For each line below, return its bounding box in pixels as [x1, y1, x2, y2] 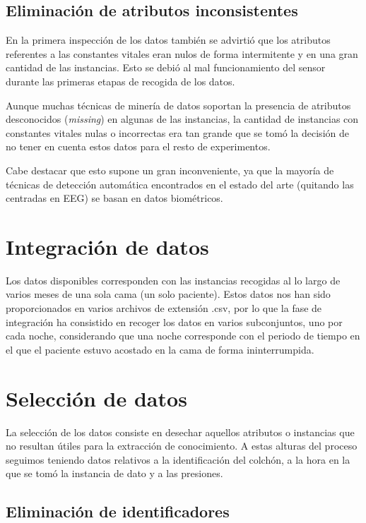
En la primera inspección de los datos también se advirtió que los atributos [6, 32, 331, 47]
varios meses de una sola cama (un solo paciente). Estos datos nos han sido [6, 287, 331, 301]
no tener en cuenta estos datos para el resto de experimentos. [6, 139, 271, 154]
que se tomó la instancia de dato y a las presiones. [6, 466, 223, 481]
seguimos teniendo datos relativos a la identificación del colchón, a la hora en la [6, 452, 350, 467]
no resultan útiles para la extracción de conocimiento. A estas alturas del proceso [6, 438, 358, 453]
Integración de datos [6, 232, 209, 260]
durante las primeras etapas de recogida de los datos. [6, 73, 235, 88]
